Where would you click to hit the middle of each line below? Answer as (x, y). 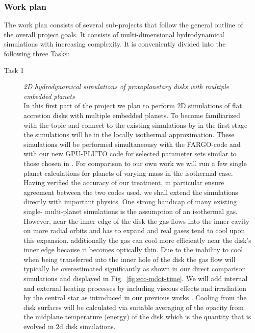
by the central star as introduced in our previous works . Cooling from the (135, 297)
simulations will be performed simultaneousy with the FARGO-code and (132, 144)
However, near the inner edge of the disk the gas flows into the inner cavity (137, 221)
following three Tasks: (37, 53)
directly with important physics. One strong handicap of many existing (130, 202)
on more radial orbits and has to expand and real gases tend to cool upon (134, 230)
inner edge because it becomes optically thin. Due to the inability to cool (133, 250)
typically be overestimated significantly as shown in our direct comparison (135, 269)
